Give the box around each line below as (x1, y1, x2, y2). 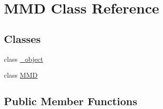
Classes (4, 31, 41, 46)
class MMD (4, 70, 38, 80)
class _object (4, 54, 43, 64)
